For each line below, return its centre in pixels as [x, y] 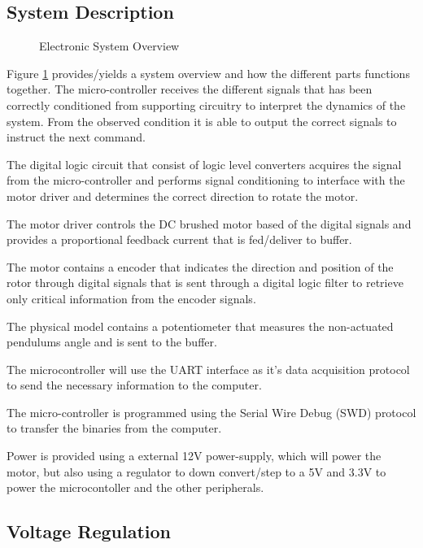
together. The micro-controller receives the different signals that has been [190, 89]
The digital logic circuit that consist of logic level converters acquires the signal [204, 164]
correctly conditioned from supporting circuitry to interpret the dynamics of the [206, 104]
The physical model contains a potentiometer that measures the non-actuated [200, 326]
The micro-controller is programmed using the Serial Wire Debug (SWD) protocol [211, 412]
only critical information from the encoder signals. [131, 298]
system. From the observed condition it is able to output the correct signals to [202, 121]
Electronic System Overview [109, 46]
